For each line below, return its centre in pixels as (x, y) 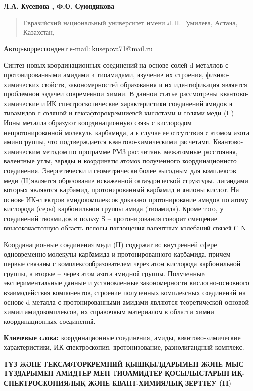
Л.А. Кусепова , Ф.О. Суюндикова (59, 6)
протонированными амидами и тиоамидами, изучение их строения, (104, 74)
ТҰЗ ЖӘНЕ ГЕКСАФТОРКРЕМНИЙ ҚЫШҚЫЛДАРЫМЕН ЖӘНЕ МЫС (124, 363)
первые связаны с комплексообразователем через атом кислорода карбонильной (122, 264)
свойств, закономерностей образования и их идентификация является (144, 84)
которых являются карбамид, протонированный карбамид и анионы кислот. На (122, 190)
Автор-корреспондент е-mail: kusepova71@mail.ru (79, 48)
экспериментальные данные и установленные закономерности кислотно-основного (126, 283)
